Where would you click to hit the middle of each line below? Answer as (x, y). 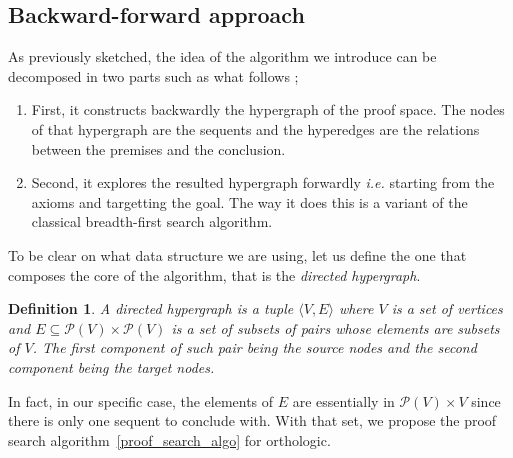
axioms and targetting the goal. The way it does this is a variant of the (249, 201)
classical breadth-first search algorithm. (152, 221)
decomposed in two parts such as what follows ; (153, 75)
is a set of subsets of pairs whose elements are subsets (335, 327)
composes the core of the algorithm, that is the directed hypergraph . (214, 274)
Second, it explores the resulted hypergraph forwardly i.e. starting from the (263, 182)
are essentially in (343, 400)
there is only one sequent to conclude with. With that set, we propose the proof (252, 420)
